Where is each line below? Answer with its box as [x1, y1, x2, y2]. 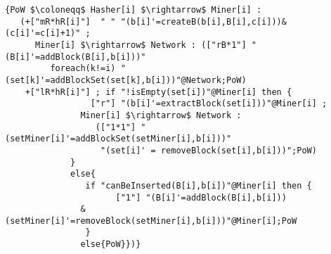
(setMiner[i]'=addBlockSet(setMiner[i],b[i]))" [5, 134, 232, 144]
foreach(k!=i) [50, 63, 116, 74]
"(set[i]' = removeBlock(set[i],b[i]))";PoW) [100, 145, 317, 155]
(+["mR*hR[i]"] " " [20, 16, 116, 27]
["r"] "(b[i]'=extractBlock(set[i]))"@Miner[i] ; [90, 99, 327, 109]
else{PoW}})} [80, 239, 141, 250]
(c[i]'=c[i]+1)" [5, 28, 81, 39]
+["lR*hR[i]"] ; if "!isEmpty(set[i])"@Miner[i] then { [25, 87, 292, 97]
